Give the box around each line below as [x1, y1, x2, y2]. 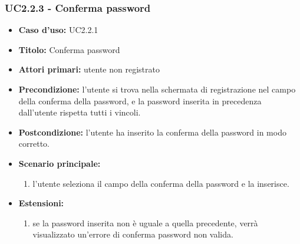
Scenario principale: [18, 157, 101, 169]
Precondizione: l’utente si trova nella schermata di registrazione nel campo [18, 83, 296, 95]
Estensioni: [18, 197, 64, 209]
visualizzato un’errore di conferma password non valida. [32, 228, 233, 240]
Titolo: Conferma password [18, 43, 120, 55]
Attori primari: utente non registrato [18, 63, 160, 75]
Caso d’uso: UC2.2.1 [18, 24, 98, 36]
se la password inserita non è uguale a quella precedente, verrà [32, 216, 258, 229]
